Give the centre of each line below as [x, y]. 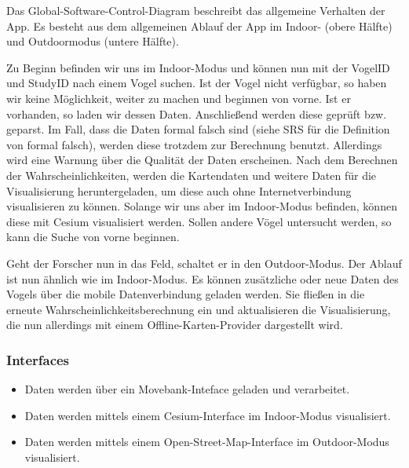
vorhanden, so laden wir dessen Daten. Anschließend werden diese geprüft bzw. [197, 113]
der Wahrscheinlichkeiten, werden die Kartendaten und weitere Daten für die [192, 175]
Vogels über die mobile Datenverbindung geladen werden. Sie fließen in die [186, 294]
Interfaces [38, 359]
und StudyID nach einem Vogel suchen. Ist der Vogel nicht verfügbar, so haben [197, 83]
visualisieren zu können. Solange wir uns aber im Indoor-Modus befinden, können [202, 206]
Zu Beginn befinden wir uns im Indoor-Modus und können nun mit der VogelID [198, 67]
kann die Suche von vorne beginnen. [93, 237]
